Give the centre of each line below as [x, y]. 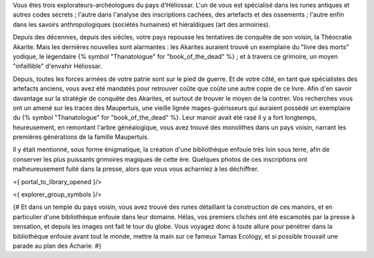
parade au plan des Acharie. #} [57, 246]
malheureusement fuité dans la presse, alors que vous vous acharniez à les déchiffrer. [136, 169]
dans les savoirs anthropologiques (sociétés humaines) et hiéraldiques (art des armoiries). [142, 24]
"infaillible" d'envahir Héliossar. [57, 66]
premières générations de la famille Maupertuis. [81, 137]
